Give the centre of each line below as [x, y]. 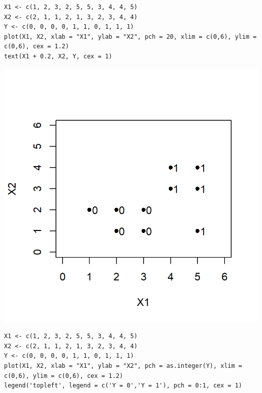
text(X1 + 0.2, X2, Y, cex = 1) [58, 56]
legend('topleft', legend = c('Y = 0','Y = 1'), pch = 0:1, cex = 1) [123, 386]
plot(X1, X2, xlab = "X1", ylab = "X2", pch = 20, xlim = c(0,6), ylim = [130, 36]
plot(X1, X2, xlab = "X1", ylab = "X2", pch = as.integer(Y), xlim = [123, 366]
